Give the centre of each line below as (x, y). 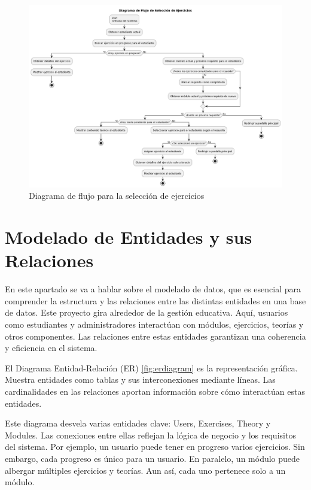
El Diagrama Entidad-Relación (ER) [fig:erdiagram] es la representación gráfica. (151, 367)
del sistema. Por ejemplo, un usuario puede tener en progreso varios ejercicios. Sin (155, 447)
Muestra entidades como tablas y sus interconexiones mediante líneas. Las (140, 379)
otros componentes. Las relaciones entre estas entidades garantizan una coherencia (155, 336)
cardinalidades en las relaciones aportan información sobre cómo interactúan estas (155, 391)
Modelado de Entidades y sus (129, 237)
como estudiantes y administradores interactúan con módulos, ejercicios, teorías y (154, 324)
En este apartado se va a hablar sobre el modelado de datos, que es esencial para (153, 289)
